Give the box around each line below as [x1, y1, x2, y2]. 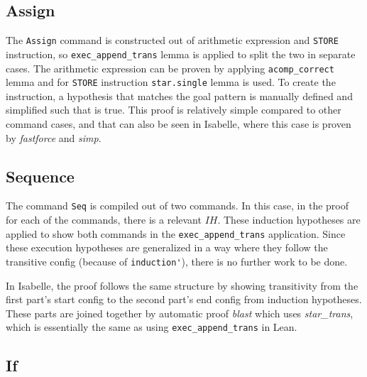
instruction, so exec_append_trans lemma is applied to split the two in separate [6, 46, 356, 61]
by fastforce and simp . [6, 130, 102, 145]
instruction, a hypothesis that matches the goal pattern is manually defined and [6, 88, 353, 103]
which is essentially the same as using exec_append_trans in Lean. [6, 319, 297, 334]
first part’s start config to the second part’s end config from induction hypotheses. [6, 292, 362, 307]
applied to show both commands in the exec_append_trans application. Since [6, 226, 346, 241]
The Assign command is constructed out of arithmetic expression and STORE [6, 33, 339, 48]
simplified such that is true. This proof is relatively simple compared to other [6, 102, 341, 117]
